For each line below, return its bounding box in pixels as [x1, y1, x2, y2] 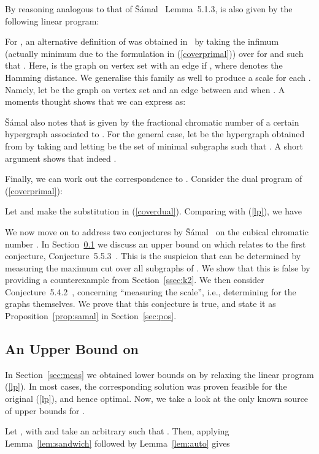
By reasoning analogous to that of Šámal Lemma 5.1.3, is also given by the [5, 2, 293, 15]
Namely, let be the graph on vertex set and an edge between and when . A [5, 83, 285, 96]
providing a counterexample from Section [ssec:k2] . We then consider [5, 273, 264, 286]
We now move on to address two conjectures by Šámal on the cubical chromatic [5, 225, 309, 238]
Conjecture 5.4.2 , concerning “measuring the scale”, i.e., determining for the [5, 285, 296, 298]
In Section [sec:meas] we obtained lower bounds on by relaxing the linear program [5, 368, 314, 380]
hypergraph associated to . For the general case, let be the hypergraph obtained [5, 127, 305, 140]
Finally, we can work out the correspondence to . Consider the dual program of [5, 172, 302, 185]
